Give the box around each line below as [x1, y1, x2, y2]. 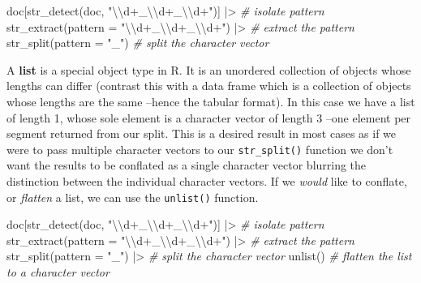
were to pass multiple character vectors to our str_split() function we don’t [6, 140, 393, 157]
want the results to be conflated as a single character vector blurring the [6, 157, 367, 174]
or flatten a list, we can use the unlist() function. [6, 188, 259, 205]
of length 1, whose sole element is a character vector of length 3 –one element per [6, 109, 411, 126]
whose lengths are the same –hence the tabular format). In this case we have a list [6, 92, 415, 109]
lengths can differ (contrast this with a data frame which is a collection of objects [6, 77, 411, 94]
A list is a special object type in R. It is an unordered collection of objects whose [6, 61, 411, 78]
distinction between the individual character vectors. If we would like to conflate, [6, 173, 407, 189]
